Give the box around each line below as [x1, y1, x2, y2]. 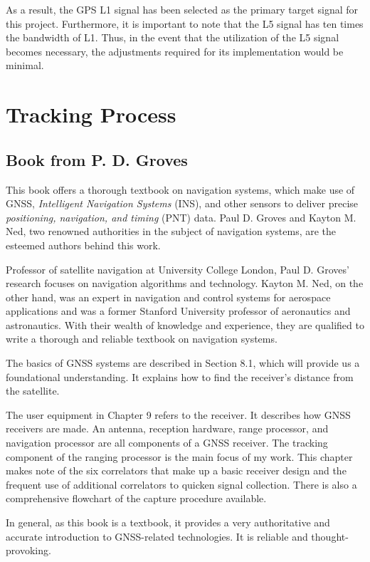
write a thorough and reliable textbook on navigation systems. [6, 331, 277, 346]
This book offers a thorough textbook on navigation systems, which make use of [6, 182, 355, 197]
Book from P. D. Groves [6, 148, 188, 170]
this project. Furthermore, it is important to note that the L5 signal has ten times [6, 16, 364, 31]
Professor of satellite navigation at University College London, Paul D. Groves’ [6, 261, 349, 276]
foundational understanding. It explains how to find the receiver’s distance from [6, 369, 354, 384]
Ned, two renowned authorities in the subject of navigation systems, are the [6, 224, 337, 239]
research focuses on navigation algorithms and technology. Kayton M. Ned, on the [6, 276, 364, 291]
